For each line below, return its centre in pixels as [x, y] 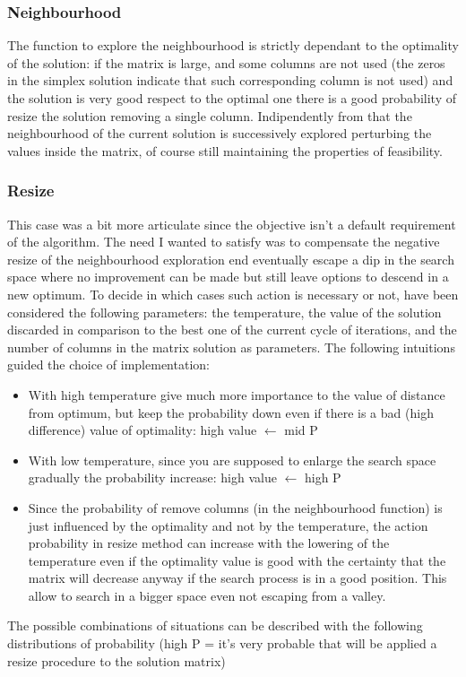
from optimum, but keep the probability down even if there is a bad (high [231, 412]
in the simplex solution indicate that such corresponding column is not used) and [230, 80]
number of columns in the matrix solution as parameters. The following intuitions [231, 347]
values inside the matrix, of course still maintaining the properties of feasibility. [225, 150]
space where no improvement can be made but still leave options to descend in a [228, 277]
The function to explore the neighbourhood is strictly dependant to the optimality [233, 45]
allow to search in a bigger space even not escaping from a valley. [207, 595]
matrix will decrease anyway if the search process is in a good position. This [237, 578]
